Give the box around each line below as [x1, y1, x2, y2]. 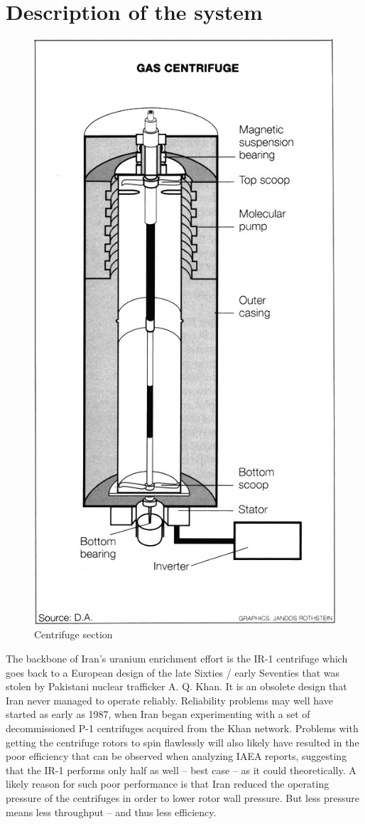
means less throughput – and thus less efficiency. [6, 804, 217, 819]
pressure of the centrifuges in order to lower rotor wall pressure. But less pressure [6, 791, 359, 805]
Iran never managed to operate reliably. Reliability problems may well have [6, 692, 333, 707]
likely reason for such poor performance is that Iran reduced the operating [6, 776, 329, 791]
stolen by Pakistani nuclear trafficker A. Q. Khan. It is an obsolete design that [6, 679, 347, 694]
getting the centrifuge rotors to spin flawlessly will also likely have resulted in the [6, 734, 359, 749]
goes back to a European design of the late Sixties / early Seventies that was [6, 665, 340, 680]
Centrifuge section [34, 627, 113, 642]
